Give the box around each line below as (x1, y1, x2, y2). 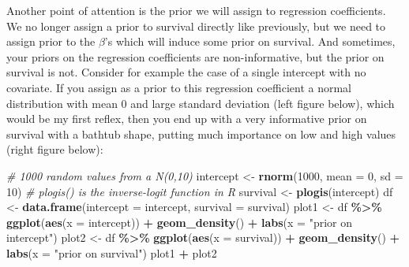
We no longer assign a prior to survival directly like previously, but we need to (6, 17, 386, 34)
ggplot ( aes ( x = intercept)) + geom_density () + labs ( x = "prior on (6, 213, 353, 230)
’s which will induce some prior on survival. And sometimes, (104, 33, 396, 50)
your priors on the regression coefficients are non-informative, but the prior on (6, 48, 385, 65)
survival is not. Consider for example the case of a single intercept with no (6, 64, 366, 80)
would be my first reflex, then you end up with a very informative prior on (6, 110, 367, 127)
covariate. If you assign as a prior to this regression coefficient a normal (6, 79, 351, 95)
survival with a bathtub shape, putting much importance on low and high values (6, 125, 396, 142)
